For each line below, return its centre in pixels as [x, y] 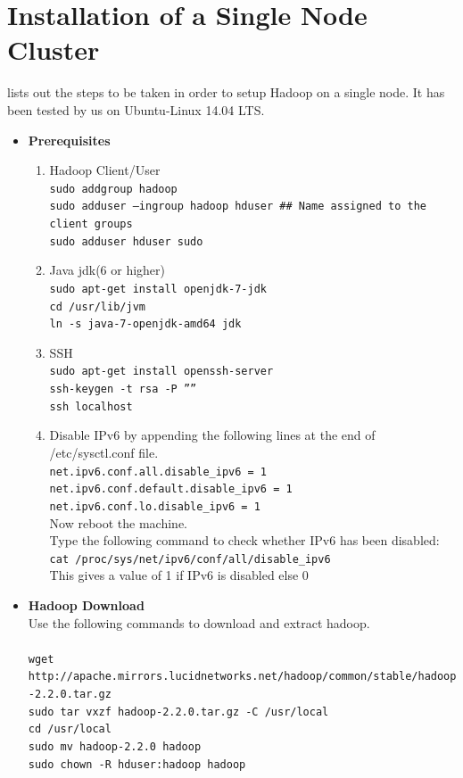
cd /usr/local [70, 729]
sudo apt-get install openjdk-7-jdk [158, 289]
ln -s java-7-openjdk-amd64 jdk [145, 324]
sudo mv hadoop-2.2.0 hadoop [115, 747]
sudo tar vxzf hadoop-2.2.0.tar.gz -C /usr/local [178, 712]
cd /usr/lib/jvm [97, 306]
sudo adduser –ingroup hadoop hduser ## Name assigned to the [238, 207]
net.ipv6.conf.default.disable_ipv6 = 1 [171, 489]
